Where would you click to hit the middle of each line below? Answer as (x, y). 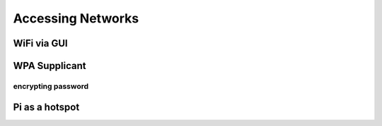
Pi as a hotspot (46, 107)
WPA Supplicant (50, 66)
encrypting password (51, 86)
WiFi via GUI (40, 43)
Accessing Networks (76, 18)
